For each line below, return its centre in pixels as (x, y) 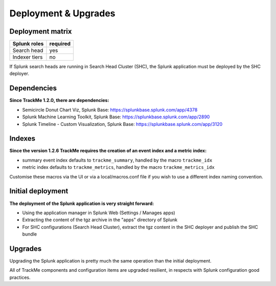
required (60, 44)
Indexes (22, 138)
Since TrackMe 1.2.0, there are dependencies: (59, 100)
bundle (30, 234)
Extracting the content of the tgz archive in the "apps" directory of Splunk (100, 220)
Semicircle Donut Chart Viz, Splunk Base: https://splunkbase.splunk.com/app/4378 (110, 110)
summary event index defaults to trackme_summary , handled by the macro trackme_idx (117, 160)
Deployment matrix (41, 31)
